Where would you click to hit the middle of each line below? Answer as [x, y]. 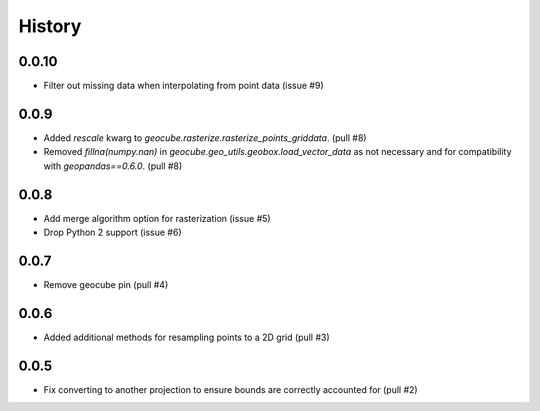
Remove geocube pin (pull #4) [106, 284]
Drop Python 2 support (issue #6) [112, 232]
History [50, 26]
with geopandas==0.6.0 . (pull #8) [113, 166]
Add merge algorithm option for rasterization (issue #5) [157, 218]
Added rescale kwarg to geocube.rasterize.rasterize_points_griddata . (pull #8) [205, 137]
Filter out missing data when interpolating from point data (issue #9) [183, 86]
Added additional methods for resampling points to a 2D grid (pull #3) [186, 337]
